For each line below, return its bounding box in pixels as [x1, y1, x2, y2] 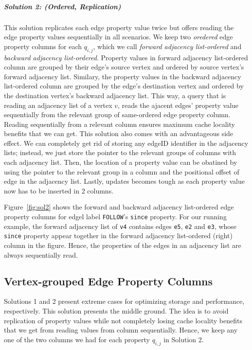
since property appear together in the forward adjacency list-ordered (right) [4, 230, 233, 241]
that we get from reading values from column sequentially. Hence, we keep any [4, 325, 238, 335]
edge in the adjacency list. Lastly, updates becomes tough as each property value [4, 176, 245, 186]
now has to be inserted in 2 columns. [4, 185, 114, 195]
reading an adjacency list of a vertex [4, 100, 112, 110]
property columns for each [4, 41, 82, 51]
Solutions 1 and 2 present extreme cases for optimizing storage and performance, [4, 296, 245, 306]
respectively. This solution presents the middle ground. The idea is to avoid [4, 306, 229, 315]
